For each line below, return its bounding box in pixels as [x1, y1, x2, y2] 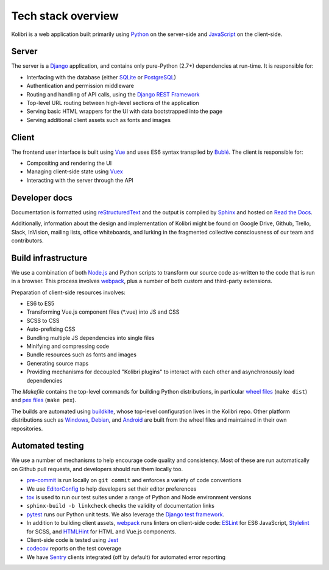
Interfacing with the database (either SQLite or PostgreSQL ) [26, 73, 177, 81]
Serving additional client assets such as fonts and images [26, 116, 171, 123]
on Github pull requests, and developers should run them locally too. [11, 465, 183, 472]
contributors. [11, 237, 44, 244]
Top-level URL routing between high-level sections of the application [26, 99, 199, 107]
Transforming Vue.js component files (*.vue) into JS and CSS [26, 308, 180, 316]
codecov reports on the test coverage [26, 545, 122, 552]
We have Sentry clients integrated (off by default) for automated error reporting [26, 553, 225, 561]
